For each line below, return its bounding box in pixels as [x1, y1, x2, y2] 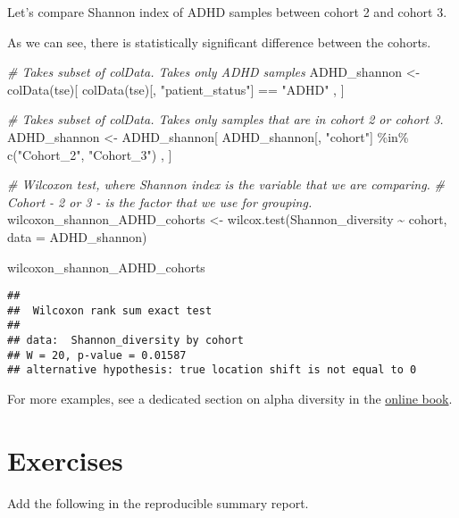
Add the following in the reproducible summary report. [7, 493, 309, 512]
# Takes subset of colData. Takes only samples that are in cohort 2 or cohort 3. [7, 110, 444, 129]
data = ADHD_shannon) [7, 227, 147, 246]
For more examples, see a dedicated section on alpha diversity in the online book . [7, 389, 453, 408]
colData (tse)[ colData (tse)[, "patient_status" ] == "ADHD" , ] [7, 79, 345, 98]
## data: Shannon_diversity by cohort [7, 334, 244, 347]
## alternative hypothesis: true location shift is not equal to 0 [7, 363, 417, 377]
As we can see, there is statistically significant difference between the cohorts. [7, 32, 431, 51]
